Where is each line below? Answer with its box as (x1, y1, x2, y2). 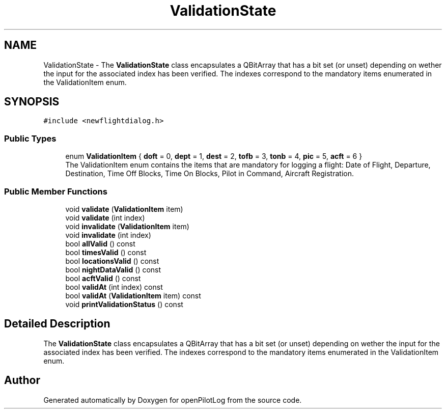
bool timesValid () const (65, 247, 147, 257)
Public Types (4, 133, 57, 144)
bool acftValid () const (65, 273, 141, 283)
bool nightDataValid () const (65, 265, 161, 274)
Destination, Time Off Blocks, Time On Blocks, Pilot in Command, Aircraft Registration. (65, 169, 354, 178)
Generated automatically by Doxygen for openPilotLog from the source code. (43, 395, 302, 404)
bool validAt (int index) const (65, 282, 163, 291)
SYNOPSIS (4, 95, 60, 108)
